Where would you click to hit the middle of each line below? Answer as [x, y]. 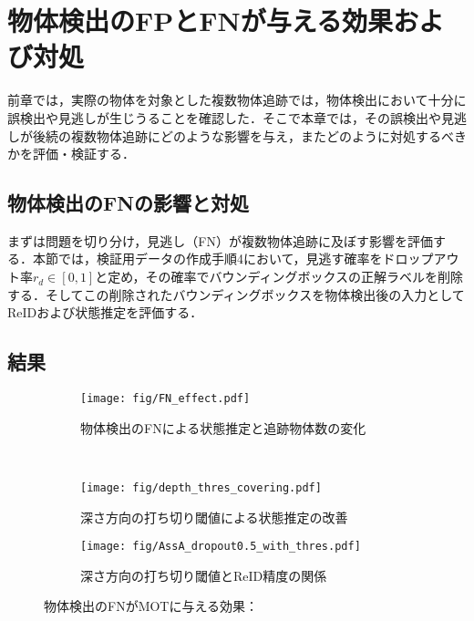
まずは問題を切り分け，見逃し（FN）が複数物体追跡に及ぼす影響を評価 [220, 240]
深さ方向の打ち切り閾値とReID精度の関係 [204, 575]
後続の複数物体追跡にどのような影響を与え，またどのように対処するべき [249, 135]
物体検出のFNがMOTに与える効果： [151, 606]
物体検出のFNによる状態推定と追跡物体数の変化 [223, 427]
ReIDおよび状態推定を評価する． [105, 312]
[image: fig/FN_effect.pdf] [165, 399]
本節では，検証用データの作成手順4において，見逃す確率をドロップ [233, 259]
